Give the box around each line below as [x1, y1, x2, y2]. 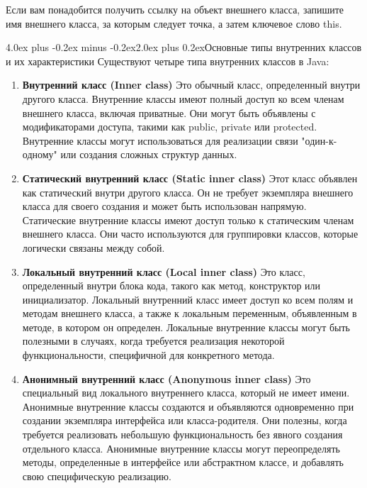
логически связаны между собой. [22, 240, 165, 255]
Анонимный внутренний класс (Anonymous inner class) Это [22, 371, 311, 386]
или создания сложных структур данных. [60, 147, 237, 162]
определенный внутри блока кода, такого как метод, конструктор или [22, 278, 321, 293]
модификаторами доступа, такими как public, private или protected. [22, 119, 317, 134]
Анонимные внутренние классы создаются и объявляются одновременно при [22, 399, 354, 414]
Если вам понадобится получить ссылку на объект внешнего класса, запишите [6, 2, 344, 16]
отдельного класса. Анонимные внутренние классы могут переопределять [22, 440, 340, 455]
